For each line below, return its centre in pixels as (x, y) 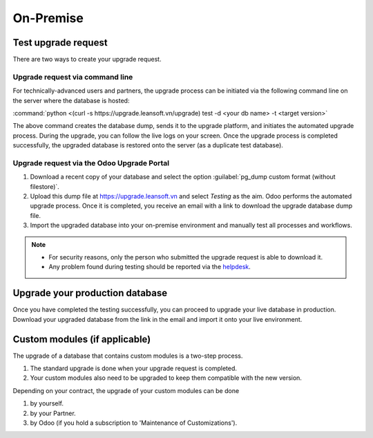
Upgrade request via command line (73, 77)
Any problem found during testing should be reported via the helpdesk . (150, 267)
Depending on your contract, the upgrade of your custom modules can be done (126, 390)
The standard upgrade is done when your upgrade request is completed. (134, 368)
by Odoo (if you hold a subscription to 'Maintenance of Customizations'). (134, 423)
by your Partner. (53, 413)
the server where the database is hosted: (71, 100)
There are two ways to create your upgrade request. (87, 60)
